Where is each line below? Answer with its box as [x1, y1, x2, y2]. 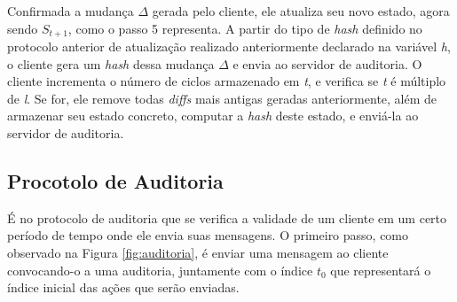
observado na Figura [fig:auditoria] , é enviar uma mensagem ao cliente [7, 244, 389, 261]
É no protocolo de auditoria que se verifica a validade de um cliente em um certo [7, 208, 447, 227]
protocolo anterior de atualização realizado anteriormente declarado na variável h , [7, 37, 451, 56]
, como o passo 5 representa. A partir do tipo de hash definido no [67, 19, 422, 37]
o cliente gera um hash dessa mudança [7, 54, 215, 73]
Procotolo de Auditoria [7, 167, 224, 194]
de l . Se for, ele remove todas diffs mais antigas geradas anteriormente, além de [7, 89, 437, 107]
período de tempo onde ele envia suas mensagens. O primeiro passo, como [7, 226, 409, 244]
